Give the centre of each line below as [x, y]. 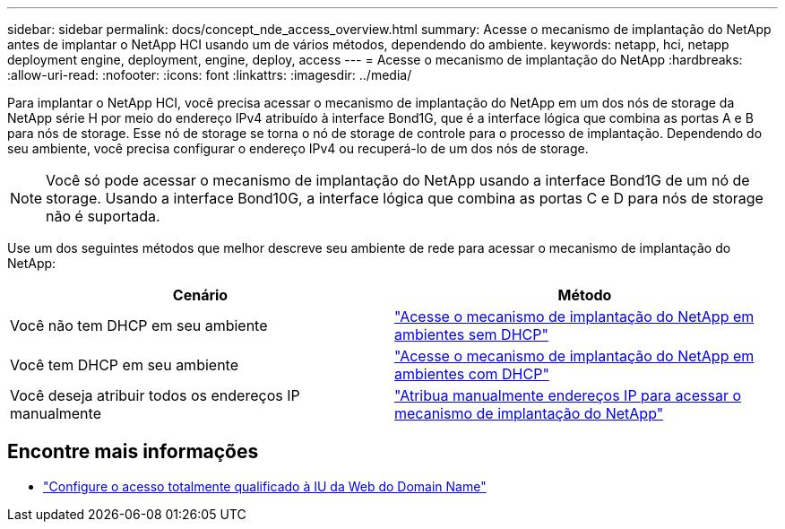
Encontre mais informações [133, 452]
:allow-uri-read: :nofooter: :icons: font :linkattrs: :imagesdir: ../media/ [210, 75]
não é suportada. [103, 216]
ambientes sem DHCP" [471, 334]
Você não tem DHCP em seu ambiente [139, 325]
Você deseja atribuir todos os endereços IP [155, 395]
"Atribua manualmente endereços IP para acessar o [568, 395]
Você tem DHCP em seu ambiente [124, 365]
